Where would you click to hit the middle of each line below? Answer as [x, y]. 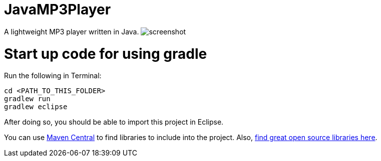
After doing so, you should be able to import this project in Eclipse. [114, 122]
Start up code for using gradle [106, 54]
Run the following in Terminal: [53, 76]
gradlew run [27, 99]
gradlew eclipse [36, 107]
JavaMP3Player [58, 9]
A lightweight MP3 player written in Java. [72, 31]
